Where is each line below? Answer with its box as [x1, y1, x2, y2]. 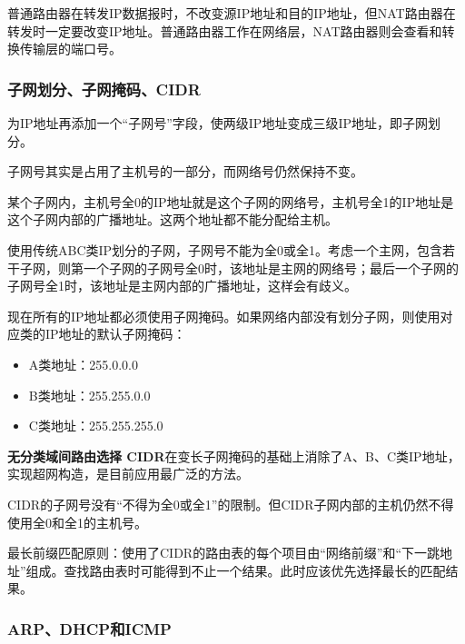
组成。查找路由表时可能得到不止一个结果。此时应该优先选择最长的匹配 [25, 560, 446, 580]
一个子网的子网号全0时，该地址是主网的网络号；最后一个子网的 [83, 258, 459, 277]
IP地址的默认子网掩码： [45, 324, 186, 343]
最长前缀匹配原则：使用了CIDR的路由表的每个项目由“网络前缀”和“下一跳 [7, 543, 440, 562]
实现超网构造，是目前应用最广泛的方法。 [7, 464, 249, 483]
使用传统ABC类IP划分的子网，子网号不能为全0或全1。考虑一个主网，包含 [7, 240, 443, 259]
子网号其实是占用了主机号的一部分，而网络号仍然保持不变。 [7, 162, 363, 181]
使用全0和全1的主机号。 [7, 512, 147, 531]
